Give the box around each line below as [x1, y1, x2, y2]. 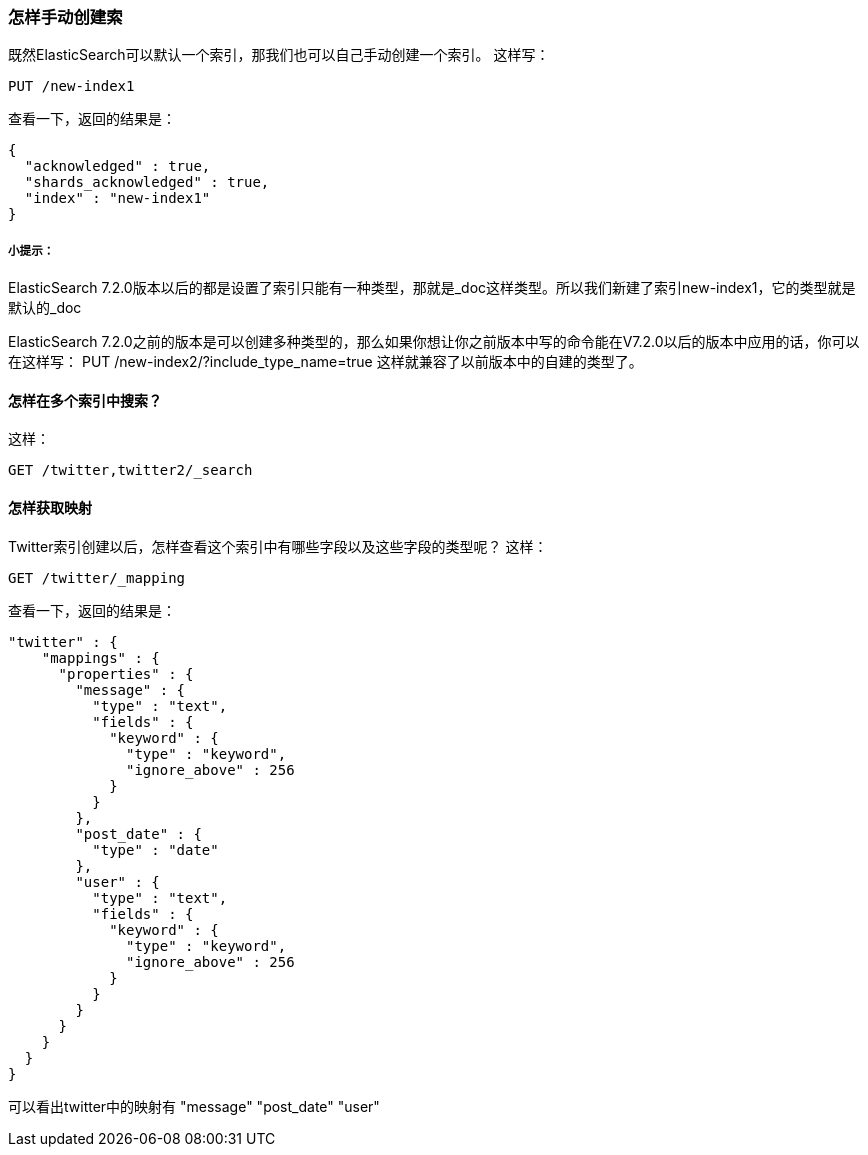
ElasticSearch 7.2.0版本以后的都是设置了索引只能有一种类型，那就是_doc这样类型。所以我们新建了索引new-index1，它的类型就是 [8, 279, 856, 297]
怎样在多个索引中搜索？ [8, 391, 162, 409]
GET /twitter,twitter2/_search [8, 462, 253, 479]
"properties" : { [58, 665, 194, 682]
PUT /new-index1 [8, 78, 135, 95]
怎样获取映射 [8, 498, 92, 516]
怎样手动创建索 [8, 7, 123, 27]
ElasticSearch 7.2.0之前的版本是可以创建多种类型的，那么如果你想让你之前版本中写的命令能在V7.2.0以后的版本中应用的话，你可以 [8, 333, 860, 351]
